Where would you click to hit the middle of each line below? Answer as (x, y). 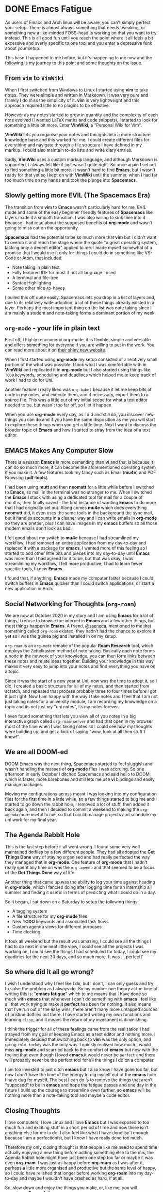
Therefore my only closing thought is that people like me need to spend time (81, 1147)
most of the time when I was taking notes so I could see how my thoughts (79, 726)
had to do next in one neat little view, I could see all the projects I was (74, 946)
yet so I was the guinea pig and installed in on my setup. (61, 636)
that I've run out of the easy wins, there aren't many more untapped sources (81, 1009)
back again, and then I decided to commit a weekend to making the (72, 809)
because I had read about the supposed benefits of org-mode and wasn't (79, 223)
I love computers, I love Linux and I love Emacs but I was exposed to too (77, 1122)
